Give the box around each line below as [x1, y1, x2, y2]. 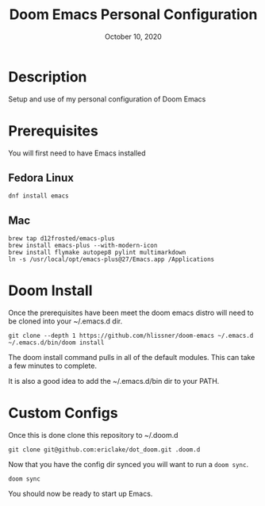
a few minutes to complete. [8, 361, 98, 370]
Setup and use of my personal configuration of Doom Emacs [8, 94, 206, 104]
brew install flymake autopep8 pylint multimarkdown [8, 248, 186, 257]
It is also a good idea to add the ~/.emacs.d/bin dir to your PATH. [8, 377, 220, 386]
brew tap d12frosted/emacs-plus [8, 235, 115, 243]
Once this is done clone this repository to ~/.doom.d [8, 431, 179, 440]
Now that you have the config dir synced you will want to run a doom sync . [8, 460, 248, 470]
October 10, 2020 [104, 32, 163, 41]
